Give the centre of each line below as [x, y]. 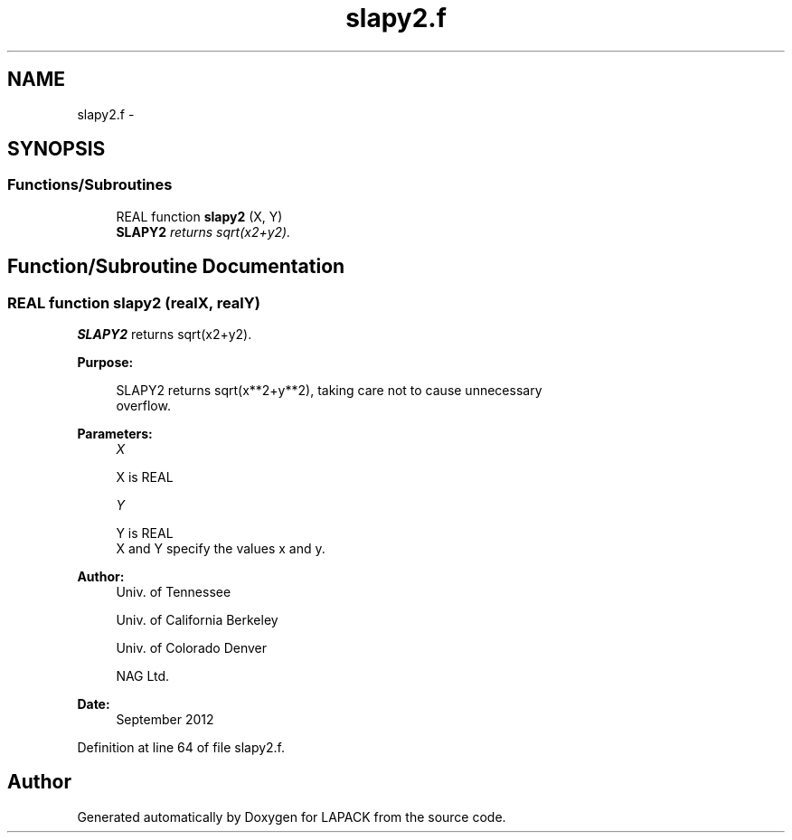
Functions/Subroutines [90, 185]
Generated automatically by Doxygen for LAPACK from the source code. [292, 816]
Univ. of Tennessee [174, 592]
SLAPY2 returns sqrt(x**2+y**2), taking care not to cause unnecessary [329, 391]
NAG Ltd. [143, 676]
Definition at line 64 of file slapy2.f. [181, 748]
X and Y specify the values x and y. [221, 549]
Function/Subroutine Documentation [176, 267]
